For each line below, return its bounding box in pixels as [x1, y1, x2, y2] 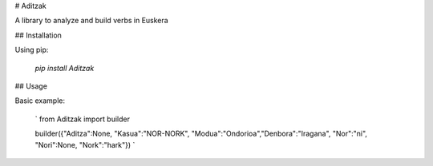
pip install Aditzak [34, 63, 95, 73]
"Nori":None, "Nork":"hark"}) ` [34, 140, 136, 149]
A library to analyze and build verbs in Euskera [14, 16, 168, 26]
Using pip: [14, 45, 49, 55]
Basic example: [14, 96, 66, 105]
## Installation [14, 30, 62, 40]
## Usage [14, 81, 48, 91]
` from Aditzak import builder [34, 114, 130, 124]
